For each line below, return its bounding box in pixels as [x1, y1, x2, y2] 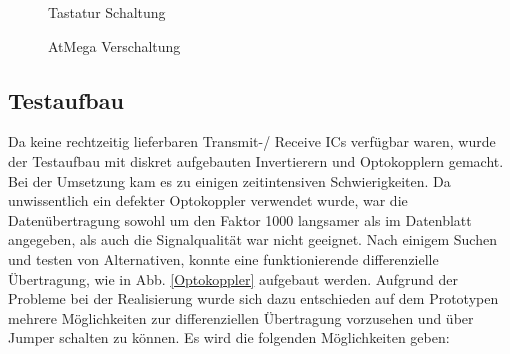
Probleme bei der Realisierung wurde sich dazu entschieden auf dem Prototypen [8, 288, 499, 309]
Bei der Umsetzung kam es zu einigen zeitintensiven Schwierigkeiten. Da [8, 170, 451, 191]
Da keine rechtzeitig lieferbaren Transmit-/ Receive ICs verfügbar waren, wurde [8, 131, 496, 152]
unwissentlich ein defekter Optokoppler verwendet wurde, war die [8, 190, 408, 211]
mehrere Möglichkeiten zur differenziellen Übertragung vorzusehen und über [8, 307, 474, 328]
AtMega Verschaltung [48, 35, 181, 56]
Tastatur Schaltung [48, 2, 166, 22]
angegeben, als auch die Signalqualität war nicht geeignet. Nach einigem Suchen [8, 229, 497, 250]
